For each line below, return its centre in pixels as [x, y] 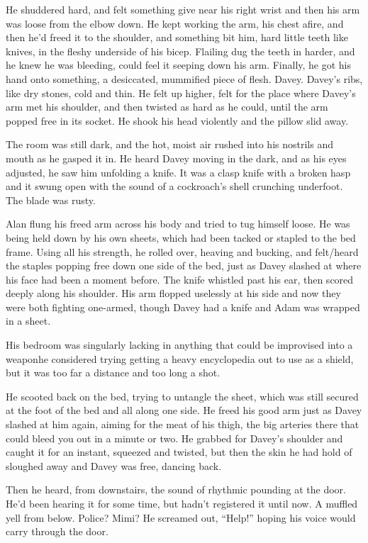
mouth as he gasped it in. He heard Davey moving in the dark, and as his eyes [176, 158]
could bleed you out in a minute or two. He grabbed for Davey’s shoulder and [174, 438]
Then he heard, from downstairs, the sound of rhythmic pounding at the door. [176, 489]
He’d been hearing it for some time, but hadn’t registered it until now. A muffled [182, 503]
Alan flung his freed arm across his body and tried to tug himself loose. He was [178, 224]
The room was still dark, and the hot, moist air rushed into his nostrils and [169, 144]
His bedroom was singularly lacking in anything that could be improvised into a [179, 345]
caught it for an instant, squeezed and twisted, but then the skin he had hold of [179, 452]
